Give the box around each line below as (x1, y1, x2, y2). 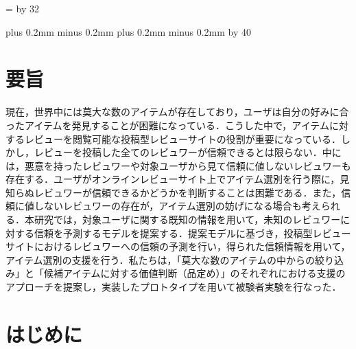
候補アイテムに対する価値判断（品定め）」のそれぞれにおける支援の (43, 266, 346, 280)
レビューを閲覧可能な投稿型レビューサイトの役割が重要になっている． (24, 131, 342, 146)
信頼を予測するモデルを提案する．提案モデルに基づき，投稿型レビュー (34, 225, 351, 240)
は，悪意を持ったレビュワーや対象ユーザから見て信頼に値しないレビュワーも (5, 158, 351, 172)
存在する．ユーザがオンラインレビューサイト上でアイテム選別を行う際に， (5, 172, 340, 186)
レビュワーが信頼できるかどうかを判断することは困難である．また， (34, 185, 342, 199)
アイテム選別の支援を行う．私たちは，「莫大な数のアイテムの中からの (5, 252, 316, 267)
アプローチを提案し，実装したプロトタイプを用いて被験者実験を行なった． (5, 280, 342, 294)
